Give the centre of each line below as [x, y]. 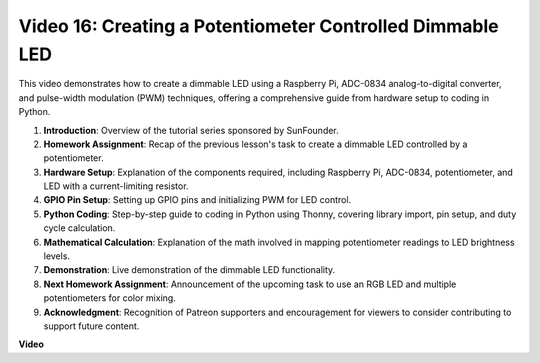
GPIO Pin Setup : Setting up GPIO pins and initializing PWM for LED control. [197, 200]
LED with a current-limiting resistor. [116, 186]
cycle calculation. [79, 228]
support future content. [91, 326]
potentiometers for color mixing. [110, 298]
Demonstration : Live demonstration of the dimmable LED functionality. [189, 270]
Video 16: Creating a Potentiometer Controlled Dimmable [258, 26]
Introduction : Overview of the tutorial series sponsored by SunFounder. [191, 130]
